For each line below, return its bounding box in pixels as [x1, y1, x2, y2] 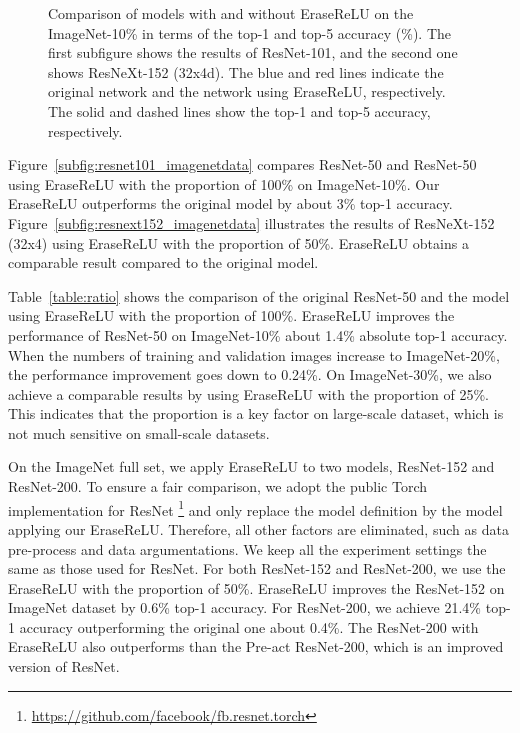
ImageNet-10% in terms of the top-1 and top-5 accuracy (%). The [48, 22, 451, 43]
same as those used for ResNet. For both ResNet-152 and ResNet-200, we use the [8, 558, 506, 579]
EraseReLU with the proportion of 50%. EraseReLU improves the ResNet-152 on [8, 577, 505, 598]
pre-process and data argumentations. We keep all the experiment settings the [8, 538, 487, 559]
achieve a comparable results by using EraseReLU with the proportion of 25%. [8, 383, 489, 404]
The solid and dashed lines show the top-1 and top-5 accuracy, [48, 100, 431, 121]
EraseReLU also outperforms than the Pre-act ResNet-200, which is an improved [8, 636, 504, 657]
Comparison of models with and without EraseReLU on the [48, 3, 414, 23]
